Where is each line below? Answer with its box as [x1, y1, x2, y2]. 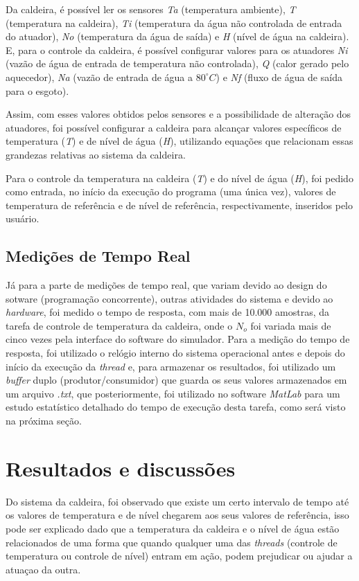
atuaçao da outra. [6, 562, 81, 576]
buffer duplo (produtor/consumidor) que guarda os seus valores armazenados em [6, 373, 347, 387]
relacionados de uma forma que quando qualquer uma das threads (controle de [6, 535, 338, 549]
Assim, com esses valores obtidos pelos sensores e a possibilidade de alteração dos [6, 107, 351, 121]
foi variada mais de [250, 318, 331, 332]
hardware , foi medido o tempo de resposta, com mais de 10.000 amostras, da [6, 305, 329, 319]
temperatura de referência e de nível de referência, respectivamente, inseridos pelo [6, 197, 353, 212]
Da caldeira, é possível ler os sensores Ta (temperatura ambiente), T [6, 2, 296, 16]
